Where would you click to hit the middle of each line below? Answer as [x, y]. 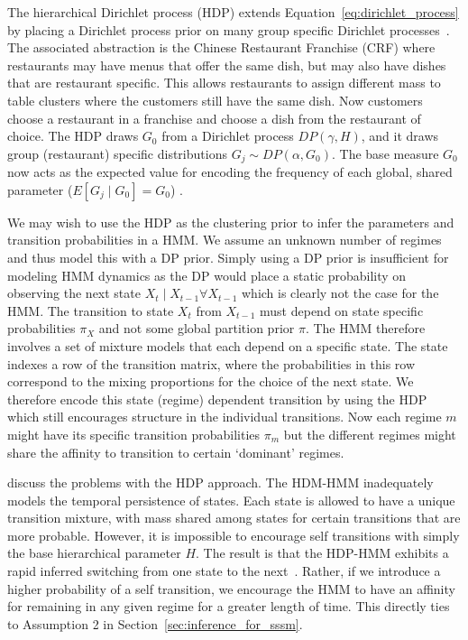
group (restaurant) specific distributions [117, 153]
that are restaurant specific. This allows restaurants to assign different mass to [224, 83]
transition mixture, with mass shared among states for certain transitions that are [234, 518]
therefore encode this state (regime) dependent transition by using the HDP [217, 399]
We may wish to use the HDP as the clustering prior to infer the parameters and [231, 222]
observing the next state [74, 293]
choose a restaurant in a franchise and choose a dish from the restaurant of [214, 118]
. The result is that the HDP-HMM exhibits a [322, 553]
